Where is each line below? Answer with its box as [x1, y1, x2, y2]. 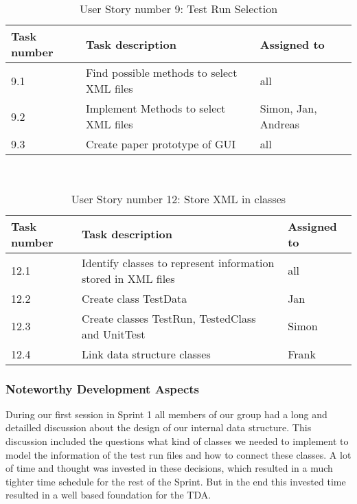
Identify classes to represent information [81, 254, 275, 271]
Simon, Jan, [260, 100, 317, 116]
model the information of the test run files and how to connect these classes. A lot [5, 447, 352, 461]
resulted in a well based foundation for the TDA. [5, 488, 211, 502]
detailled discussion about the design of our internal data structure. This [5, 420, 312, 435]
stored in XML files [81, 270, 175, 286]
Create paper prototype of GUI [85, 136, 236, 152]
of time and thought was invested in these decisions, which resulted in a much [5, 461, 333, 475]
